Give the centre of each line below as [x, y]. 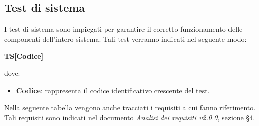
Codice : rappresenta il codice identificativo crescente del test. [113, 90]
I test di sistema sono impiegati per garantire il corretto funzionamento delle [123, 29]
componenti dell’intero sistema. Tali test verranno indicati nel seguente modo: [125, 39]
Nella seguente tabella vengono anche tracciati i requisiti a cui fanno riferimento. [130, 107]
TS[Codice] [24, 56]
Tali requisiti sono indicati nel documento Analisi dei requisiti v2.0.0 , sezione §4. [130, 117]
